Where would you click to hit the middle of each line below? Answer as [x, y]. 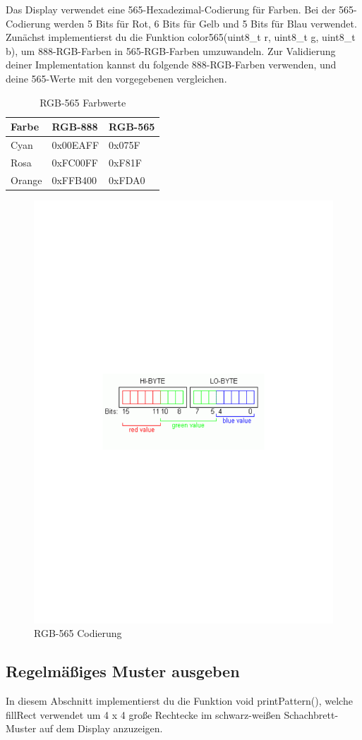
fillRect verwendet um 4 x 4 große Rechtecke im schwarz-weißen [143, 714]
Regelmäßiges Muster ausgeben [123, 671]
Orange [26, 180]
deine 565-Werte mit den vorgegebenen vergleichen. [116, 78]
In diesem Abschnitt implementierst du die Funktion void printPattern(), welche [179, 701]
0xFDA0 [127, 180]
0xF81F [125, 162]
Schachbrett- [311, 714]
